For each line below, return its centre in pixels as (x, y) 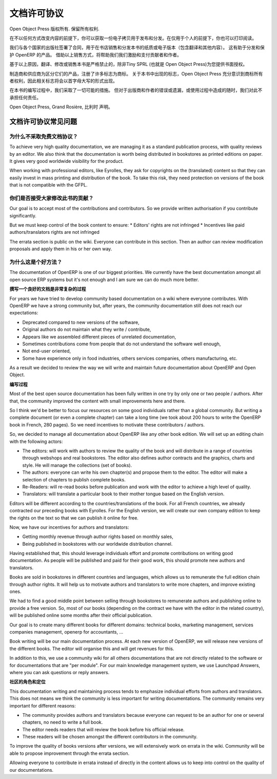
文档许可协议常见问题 (43, 122)
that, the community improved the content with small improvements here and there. (97, 401)
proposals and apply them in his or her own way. (61, 249)
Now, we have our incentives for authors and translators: (69, 527)
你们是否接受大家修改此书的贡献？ (52, 198)
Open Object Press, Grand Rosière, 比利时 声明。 (61, 107)
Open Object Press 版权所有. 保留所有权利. (54, 29)
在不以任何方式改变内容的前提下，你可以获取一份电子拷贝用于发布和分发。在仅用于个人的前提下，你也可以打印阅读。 (133, 38)
